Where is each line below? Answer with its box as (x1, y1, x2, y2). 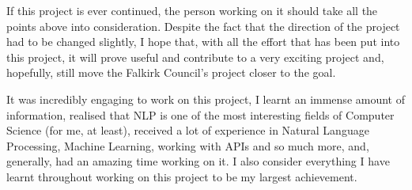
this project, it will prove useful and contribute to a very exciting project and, (6, 48, 384, 65)
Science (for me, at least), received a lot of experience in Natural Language (6, 122, 369, 139)
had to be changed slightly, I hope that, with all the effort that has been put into (6, 33, 400, 50)
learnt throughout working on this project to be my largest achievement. (6, 168, 357, 184)
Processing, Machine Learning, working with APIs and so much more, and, (6, 137, 369, 154)
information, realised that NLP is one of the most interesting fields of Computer (6, 106, 395, 123)
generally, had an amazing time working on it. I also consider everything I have (6, 153, 390, 169)
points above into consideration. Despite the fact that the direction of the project (6, 17, 400, 34)
